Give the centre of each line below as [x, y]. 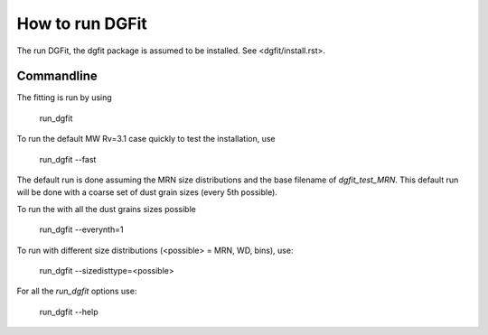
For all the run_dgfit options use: [77, 291]
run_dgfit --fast [68, 159]
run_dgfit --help [69, 312]
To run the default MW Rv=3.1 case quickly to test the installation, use [146, 139]
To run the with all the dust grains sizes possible [106, 209]
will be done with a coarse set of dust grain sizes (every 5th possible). [147, 192]
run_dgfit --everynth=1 [81, 229]
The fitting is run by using [64, 98]
